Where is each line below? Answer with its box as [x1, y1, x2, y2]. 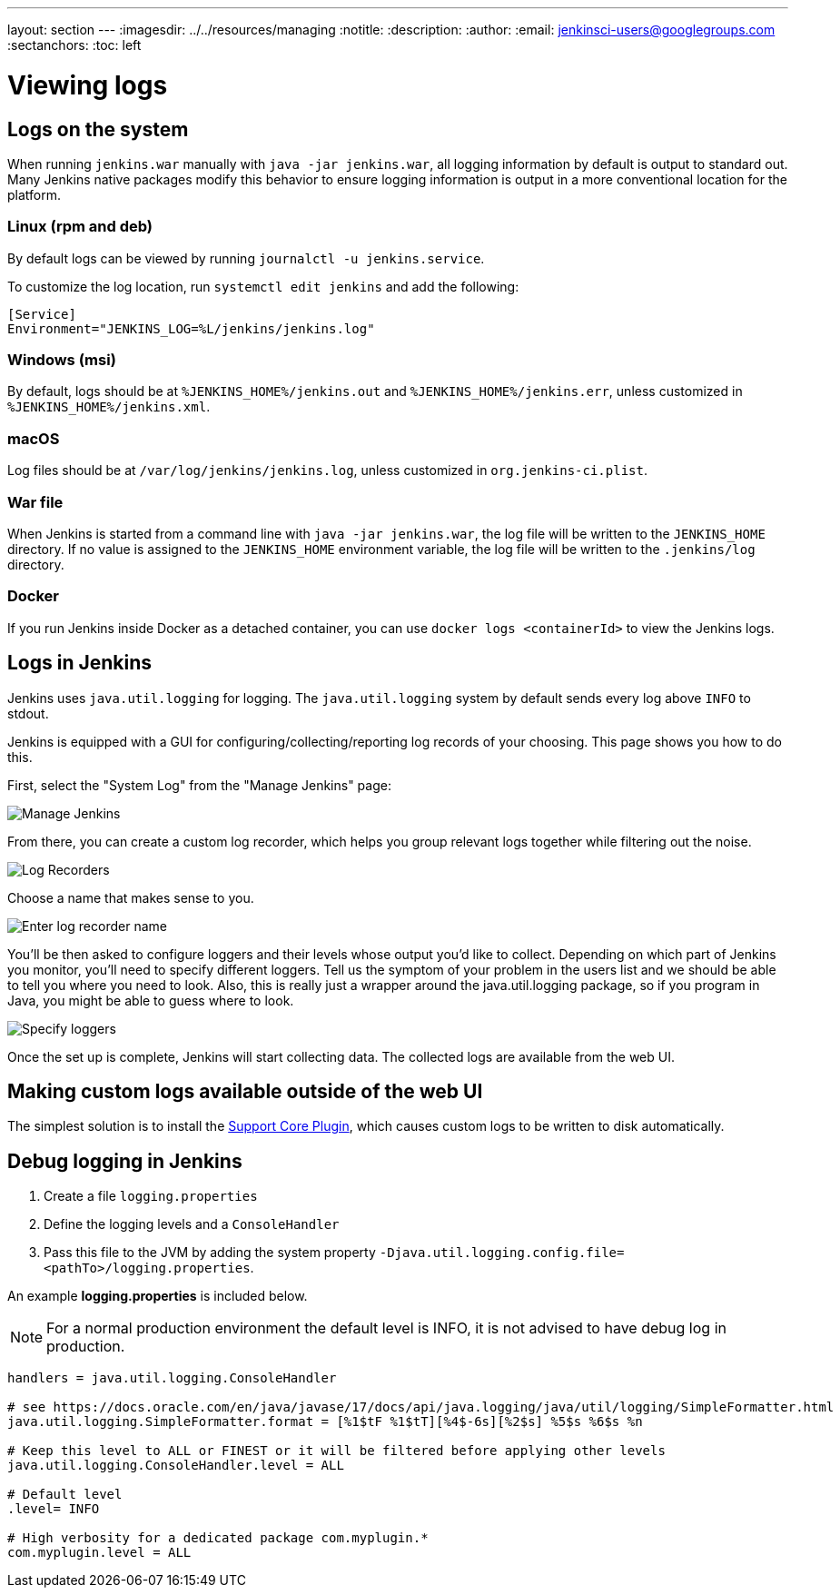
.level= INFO [7, 1501, 100, 1517]
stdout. [7, 705, 49, 721]
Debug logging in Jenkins [7, 1149, 242, 1173]
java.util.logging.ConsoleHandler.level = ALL [7, 1458, 344, 1473]
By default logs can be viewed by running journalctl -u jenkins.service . [7, 250, 485, 266]
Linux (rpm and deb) [7, 217, 153, 236]
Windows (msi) [7, 351, 116, 370]
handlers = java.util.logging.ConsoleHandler [7, 1371, 337, 1386]
